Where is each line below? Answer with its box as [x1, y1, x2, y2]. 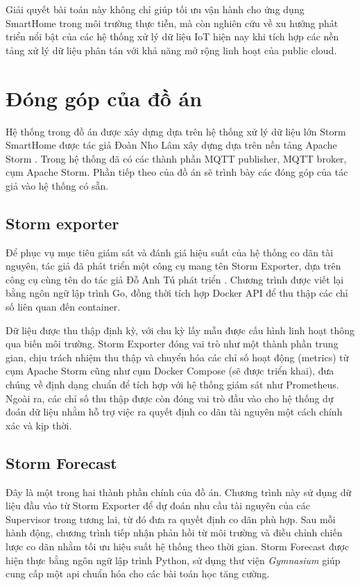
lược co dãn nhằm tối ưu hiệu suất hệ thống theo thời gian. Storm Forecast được [6, 538, 350, 553]
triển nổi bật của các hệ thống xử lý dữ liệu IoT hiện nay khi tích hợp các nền [6, 29, 339, 44]
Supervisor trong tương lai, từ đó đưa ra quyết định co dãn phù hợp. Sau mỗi [6, 511, 336, 526]
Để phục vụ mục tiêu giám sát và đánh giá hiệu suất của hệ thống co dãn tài [6, 245, 334, 259]
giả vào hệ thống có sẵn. [6, 178, 109, 192]
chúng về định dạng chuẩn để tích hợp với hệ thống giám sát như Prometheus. [6, 377, 339, 392]
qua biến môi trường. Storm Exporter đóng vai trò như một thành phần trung [6, 336, 338, 351]
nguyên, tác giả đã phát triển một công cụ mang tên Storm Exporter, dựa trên [6, 258, 341, 273]
